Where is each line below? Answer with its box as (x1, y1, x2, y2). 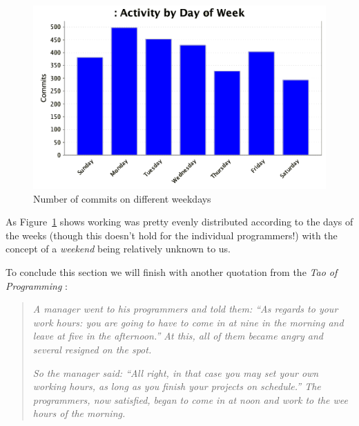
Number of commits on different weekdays (33, 191, 211, 205)
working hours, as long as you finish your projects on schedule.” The (32, 379, 321, 393)
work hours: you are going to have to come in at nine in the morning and (32, 315, 344, 329)
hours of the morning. (32, 406, 126, 420)
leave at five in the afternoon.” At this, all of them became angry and (32, 328, 323, 343)
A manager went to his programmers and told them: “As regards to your (32, 302, 338, 316)
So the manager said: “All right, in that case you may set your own (32, 365, 319, 380)
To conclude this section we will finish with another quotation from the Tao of (6, 264, 338, 279)
